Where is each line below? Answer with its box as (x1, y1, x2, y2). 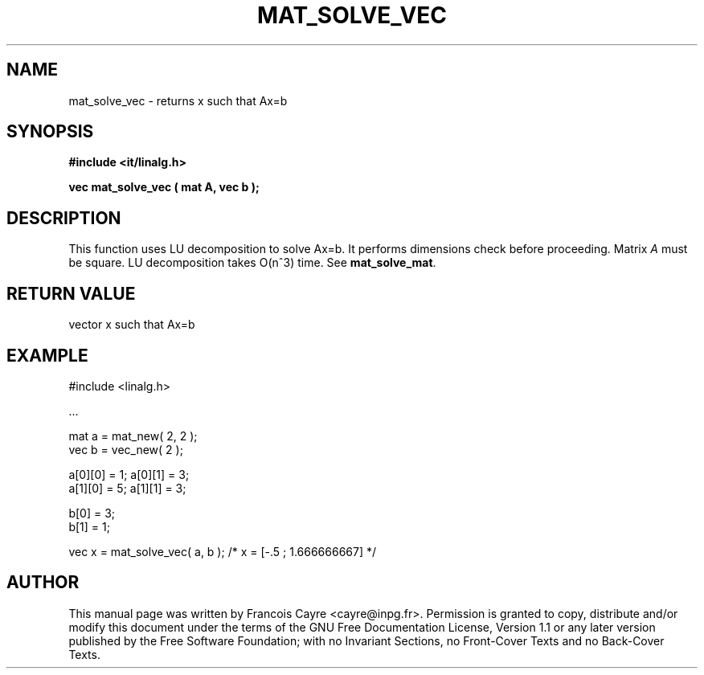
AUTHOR (6, 572, 80, 593)
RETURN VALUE (6, 283, 136, 304)
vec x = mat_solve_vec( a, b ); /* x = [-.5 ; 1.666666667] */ (68, 544, 377, 558)
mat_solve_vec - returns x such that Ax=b (68, 93, 288, 108)
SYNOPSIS (6, 121, 94, 142)
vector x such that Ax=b (68, 317, 195, 332)
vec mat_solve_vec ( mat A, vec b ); (68, 180, 260, 194)
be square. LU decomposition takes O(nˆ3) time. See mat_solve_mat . (68, 256, 436, 270)
